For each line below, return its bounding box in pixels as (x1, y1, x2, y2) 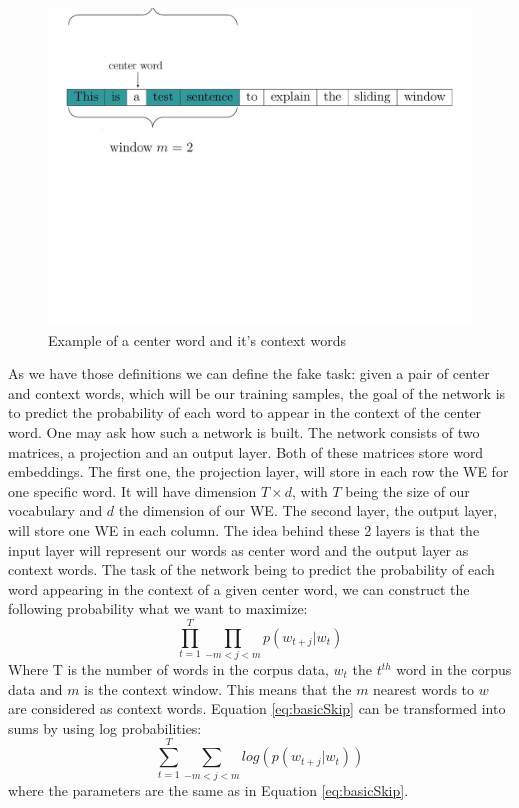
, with (291, 480, 328, 501)
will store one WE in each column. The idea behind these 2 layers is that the (8, 519, 480, 540)
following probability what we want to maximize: (8, 598, 308, 619)
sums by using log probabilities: (8, 717, 202, 738)
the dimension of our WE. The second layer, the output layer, (118, 500, 498, 521)
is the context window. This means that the (84, 678, 352, 699)
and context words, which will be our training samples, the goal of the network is (8, 382, 506, 403)
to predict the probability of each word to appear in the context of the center (8, 402, 482, 423)
